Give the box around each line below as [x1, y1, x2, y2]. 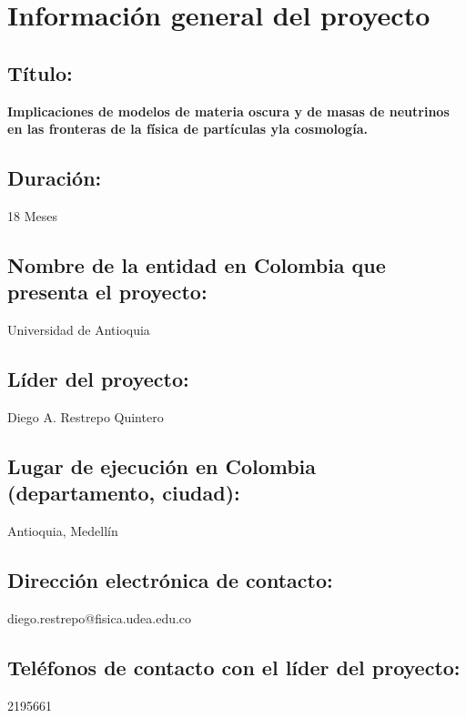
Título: [7, 58, 73, 86]
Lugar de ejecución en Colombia [7, 451, 317, 480]
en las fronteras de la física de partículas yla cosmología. [7, 119, 368, 138]
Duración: [7, 164, 102, 192]
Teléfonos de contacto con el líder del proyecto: [7, 652, 461, 681]
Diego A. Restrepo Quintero [7, 407, 164, 426]
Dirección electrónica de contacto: [7, 566, 333, 594]
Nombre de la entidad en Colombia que [7, 250, 386, 278]
